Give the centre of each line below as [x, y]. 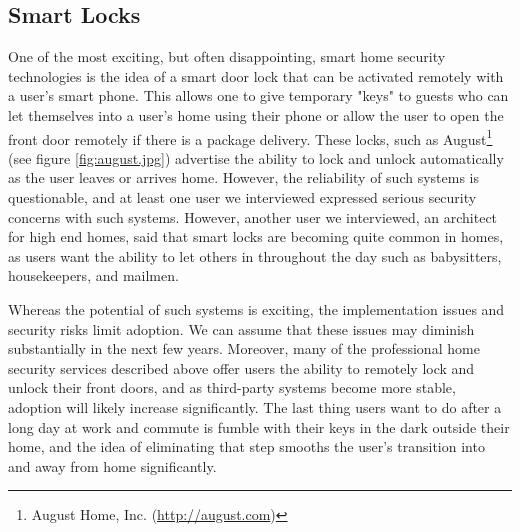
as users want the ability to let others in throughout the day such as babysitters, [255, 255]
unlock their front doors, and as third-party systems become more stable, [232, 387]
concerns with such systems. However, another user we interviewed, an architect [253, 216]
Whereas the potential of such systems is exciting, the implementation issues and [256, 308]
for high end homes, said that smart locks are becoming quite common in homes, [256, 236]
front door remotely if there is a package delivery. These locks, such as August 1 [250, 137]
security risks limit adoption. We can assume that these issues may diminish [241, 328]
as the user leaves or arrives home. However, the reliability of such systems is [244, 177]
